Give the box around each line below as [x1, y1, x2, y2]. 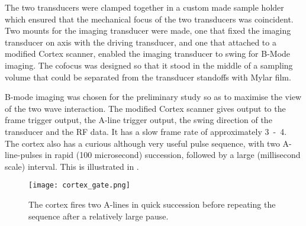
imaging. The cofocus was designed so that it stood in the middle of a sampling [5, 59, 293, 71]
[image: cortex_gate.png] [28, 181, 130, 190]
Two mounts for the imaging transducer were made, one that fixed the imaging [5, 24, 291, 37]
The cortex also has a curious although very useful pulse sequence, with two [5, 137, 280, 149]
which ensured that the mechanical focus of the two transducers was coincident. [5, 12, 294, 25]
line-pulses [5, 148, 43, 161]
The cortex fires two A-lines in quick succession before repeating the [28, 198, 276, 210]
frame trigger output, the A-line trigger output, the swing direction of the [5, 114, 272, 126]
